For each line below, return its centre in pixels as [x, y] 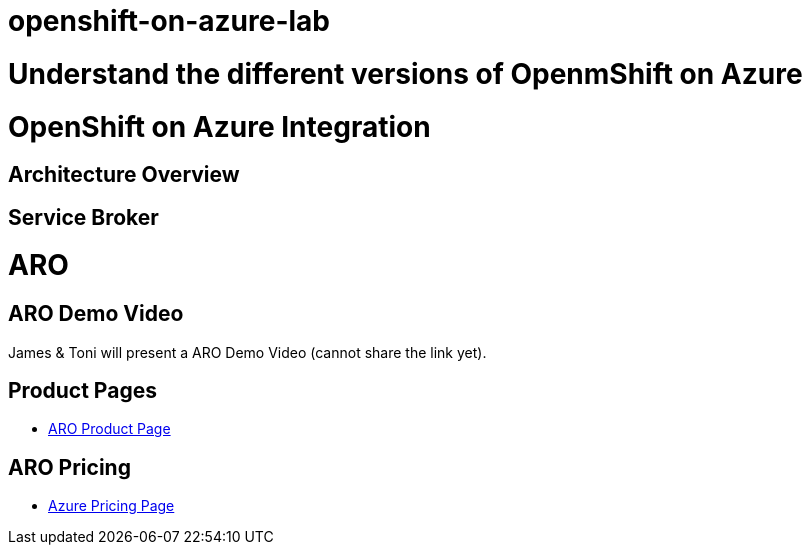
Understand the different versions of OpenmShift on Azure [405, 73]
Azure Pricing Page [111, 506]
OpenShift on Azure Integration [219, 126]
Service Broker [83, 217]
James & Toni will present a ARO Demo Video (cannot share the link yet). [247, 352]
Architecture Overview [124, 175]
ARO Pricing [69, 467]
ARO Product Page [109, 429]
